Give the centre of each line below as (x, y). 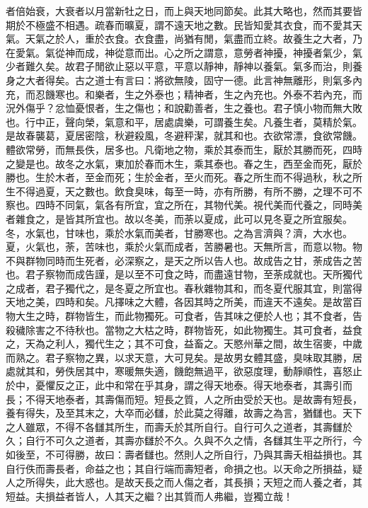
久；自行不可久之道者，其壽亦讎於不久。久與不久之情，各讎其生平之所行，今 (184, 440)
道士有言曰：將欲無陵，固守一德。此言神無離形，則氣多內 (228, 80)
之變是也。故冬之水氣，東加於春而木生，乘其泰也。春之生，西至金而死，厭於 (184, 163)
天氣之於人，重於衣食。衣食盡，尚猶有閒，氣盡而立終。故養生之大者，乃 (194, 39)
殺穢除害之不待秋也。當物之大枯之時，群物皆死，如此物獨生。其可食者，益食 (184, 329)
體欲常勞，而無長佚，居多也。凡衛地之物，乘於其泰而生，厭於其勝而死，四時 (184, 149)
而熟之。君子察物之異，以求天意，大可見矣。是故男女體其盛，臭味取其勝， (179, 357)
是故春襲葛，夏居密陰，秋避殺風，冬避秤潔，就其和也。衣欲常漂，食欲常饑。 (184, 135)
